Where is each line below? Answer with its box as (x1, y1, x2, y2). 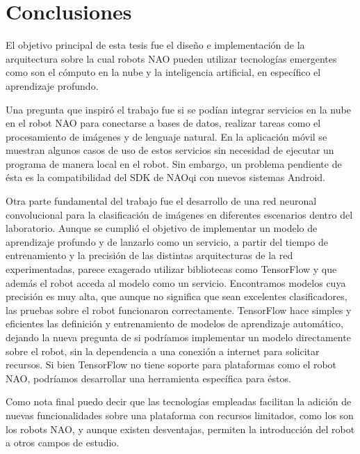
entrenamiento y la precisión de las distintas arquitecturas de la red (6, 248, 293, 263)
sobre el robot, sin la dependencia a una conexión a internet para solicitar (6, 343, 320, 358)
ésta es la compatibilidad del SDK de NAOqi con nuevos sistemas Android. (6, 170, 325, 185)
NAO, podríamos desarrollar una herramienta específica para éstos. (6, 370, 291, 385)
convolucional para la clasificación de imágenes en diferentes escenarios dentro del (6, 207, 353, 221)
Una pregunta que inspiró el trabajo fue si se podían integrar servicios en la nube (6, 102, 351, 116)
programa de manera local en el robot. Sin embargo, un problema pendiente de (6, 156, 342, 171)
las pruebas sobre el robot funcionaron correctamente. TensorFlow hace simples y (6, 302, 352, 317)
